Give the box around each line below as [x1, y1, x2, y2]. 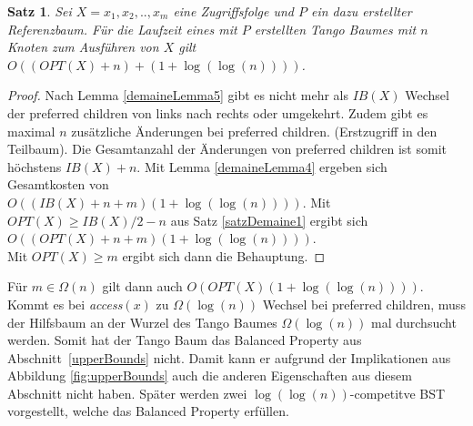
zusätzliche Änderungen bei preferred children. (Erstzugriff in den [71, 121, 438, 140]
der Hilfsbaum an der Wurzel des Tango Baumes [7, 312, 277, 331]
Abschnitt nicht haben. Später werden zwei [7, 383, 247, 402]
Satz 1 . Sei [7, 2, 72, 20]
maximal [7, 121, 55, 140]
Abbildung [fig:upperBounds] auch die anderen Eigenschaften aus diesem [7, 366, 412, 385]
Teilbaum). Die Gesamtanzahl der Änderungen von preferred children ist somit [7, 139, 447, 158]
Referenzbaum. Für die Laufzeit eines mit [7, 19, 237, 38]
